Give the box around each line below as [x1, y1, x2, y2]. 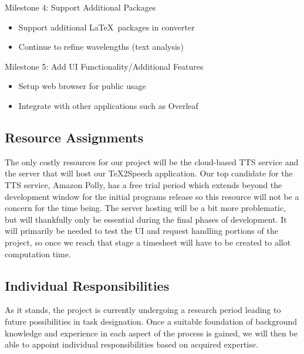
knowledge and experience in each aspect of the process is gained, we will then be [5, 326, 298, 339]
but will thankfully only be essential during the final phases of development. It [5, 213, 287, 225]
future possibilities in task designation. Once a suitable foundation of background [5, 315, 298, 327]
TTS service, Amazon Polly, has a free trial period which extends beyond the [5, 178, 282, 190]
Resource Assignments [5, 128, 144, 146]
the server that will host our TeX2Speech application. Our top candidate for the [5, 167, 293, 179]
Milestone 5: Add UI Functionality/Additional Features [5, 60, 204, 72]
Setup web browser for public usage [18, 80, 146, 92]
